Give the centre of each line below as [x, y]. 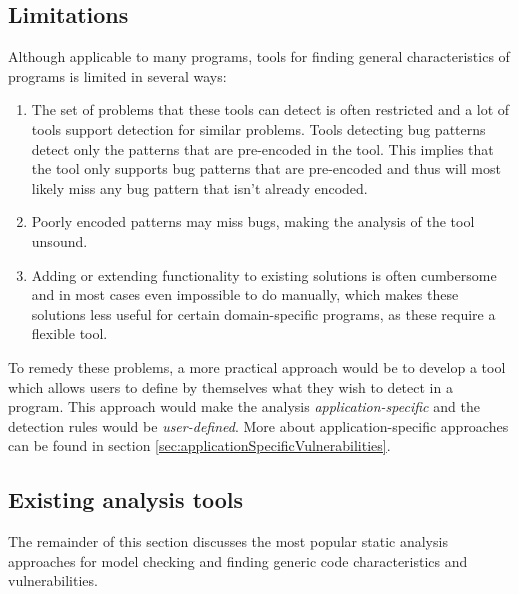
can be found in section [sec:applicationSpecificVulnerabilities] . [199, 445]
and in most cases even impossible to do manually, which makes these [245, 294]
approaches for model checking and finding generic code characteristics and [238, 560]
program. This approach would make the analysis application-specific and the [244, 406]
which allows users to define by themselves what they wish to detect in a [230, 386]
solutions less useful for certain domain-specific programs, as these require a [263, 313]
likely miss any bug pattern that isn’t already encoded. [199, 187]
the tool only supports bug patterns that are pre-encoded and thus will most [266, 168]
